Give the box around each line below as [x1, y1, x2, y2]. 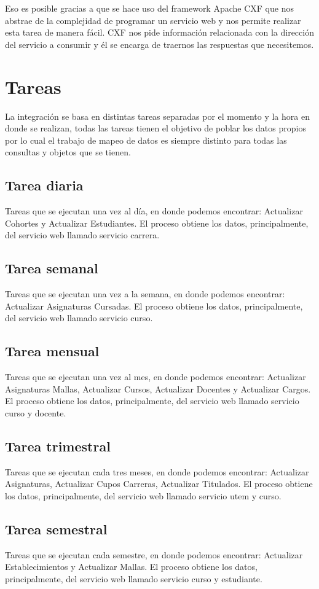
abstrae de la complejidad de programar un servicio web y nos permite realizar [5, 14, 301, 26]
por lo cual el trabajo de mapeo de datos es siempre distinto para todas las [5, 133, 287, 146]
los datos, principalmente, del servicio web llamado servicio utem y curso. [5, 489, 282, 502]
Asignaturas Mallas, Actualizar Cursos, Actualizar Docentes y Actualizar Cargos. [5, 382, 311, 395]
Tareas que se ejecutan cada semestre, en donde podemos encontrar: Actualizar [5, 548, 303, 561]
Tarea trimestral [5, 436, 111, 455]
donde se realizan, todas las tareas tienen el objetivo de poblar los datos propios [5, 122, 306, 135]
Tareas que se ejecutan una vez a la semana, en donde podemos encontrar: [5, 287, 285, 300]
